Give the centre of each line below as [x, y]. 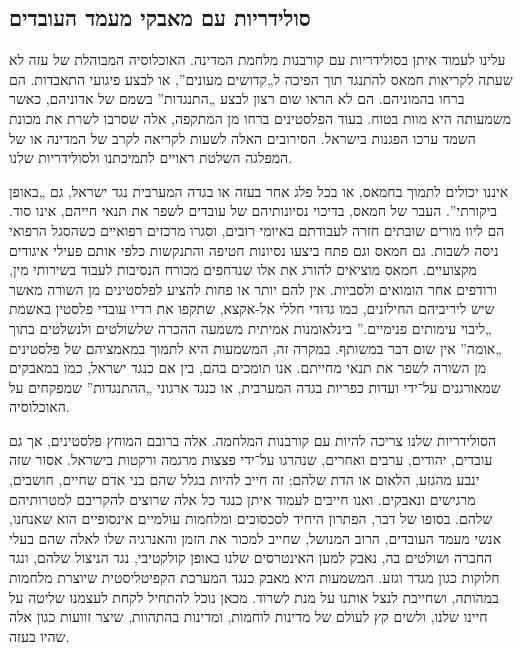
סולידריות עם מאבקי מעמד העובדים [160, 17]
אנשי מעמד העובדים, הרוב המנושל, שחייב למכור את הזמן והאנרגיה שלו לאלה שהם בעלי [255, 537]
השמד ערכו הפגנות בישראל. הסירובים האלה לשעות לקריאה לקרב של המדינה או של [242, 137]
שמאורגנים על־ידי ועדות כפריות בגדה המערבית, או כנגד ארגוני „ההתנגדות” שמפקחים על [255, 386]
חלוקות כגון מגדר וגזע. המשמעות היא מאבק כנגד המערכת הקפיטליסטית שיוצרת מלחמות [254, 577]
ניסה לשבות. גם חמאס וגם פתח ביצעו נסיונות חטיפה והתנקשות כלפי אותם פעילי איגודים [254, 249]
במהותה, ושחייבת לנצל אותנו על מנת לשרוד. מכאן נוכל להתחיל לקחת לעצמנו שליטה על [254, 596]
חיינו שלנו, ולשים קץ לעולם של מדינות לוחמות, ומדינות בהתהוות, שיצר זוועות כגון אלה [248, 616]
